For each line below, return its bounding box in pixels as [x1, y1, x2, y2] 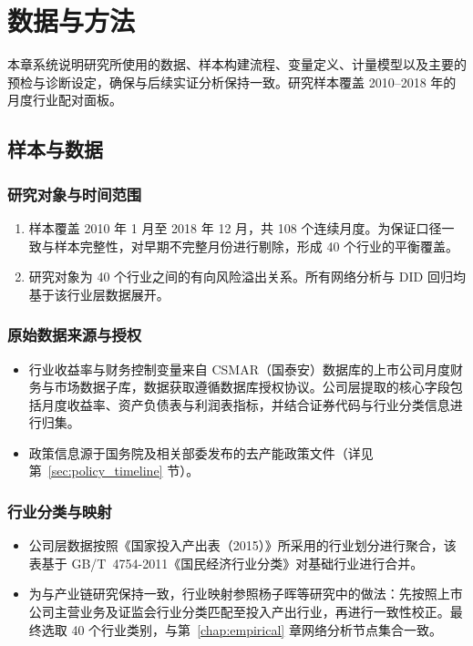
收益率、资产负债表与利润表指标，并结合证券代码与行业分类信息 [67, 395, 450, 414]
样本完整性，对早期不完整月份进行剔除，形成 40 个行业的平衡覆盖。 [54, 236, 459, 255]
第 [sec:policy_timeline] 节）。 [28, 461, 200, 480]
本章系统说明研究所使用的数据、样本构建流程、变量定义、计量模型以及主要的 [7, 55, 467, 74]
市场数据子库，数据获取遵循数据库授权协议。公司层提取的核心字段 [54, 377, 450, 396]
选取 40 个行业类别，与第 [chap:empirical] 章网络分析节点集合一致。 [41, 620, 442, 639]
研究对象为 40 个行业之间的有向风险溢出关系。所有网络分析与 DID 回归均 [28, 267, 466, 286]
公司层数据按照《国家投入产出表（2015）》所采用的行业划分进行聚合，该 [28, 536, 457, 555]
